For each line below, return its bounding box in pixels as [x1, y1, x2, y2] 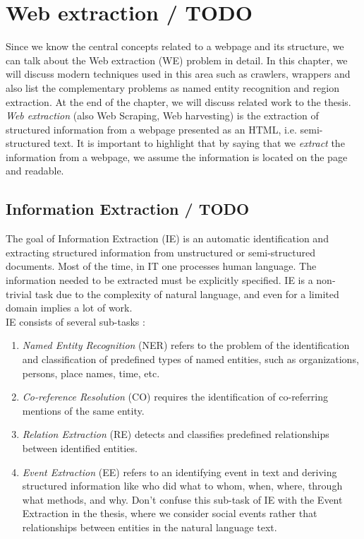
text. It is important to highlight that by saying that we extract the [53, 136, 345, 150]
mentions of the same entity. [22, 403, 145, 417]
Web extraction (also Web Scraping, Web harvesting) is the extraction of [6, 108, 319, 123]
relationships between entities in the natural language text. [22, 519, 277, 534]
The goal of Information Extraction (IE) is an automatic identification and [6, 231, 329, 246]
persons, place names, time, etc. [22, 365, 160, 380]
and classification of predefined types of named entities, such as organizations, [22, 352, 359, 367]
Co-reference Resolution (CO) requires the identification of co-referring [22, 389, 328, 404]
